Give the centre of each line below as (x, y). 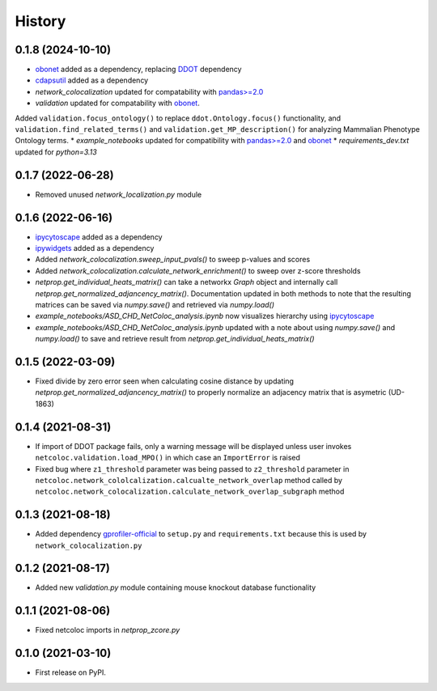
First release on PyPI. (71, 672)
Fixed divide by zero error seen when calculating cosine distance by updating (165, 381)
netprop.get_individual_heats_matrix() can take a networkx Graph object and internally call (187, 282)
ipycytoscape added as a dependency (99, 237)
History (40, 21)
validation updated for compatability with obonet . (117, 103)
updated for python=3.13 (56, 152)
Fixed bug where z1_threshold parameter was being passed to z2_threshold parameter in (192, 468)
